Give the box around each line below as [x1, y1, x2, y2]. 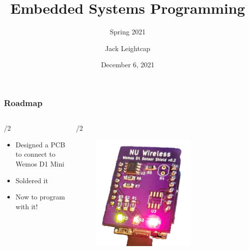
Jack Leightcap [105, 43, 150, 53]
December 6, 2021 [101, 59, 155, 70]
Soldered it [15, 175, 48, 185]
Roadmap [4, 96, 43, 109]
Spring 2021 [110, 27, 146, 37]
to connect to [15, 149, 55, 159]
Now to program [15, 192, 65, 202]
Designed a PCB [15, 139, 65, 149]
